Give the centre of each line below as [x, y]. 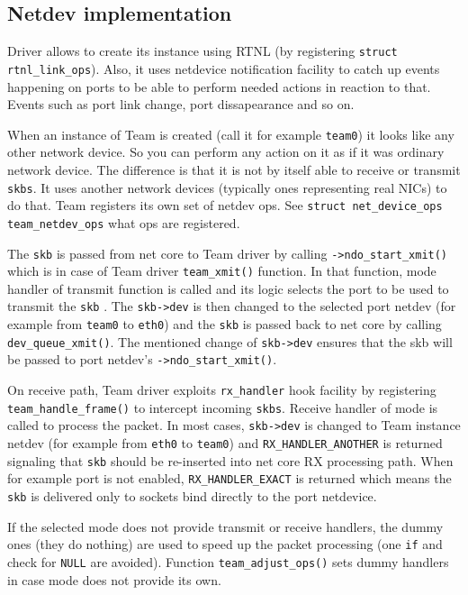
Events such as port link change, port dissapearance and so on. [181, 104]
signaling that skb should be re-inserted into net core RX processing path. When [230, 460]
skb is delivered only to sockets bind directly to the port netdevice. [192, 495]
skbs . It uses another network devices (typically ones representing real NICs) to [227, 187]
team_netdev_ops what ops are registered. [124, 222]
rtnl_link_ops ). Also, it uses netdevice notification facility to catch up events [224, 68]
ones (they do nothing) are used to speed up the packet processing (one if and [225, 544]
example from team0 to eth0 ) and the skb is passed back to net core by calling [225, 324]
